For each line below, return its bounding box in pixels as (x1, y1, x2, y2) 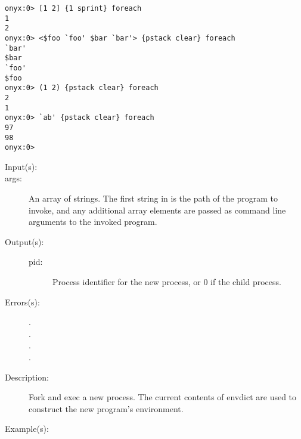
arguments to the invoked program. (29, 215, 157, 228)
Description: (5, 370, 49, 383)
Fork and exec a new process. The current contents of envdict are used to (29, 391, 297, 403)
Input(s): (5, 160, 38, 172)
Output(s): (5, 235, 44, 248)
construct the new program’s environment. (29, 402, 184, 415)
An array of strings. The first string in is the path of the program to (29, 192, 278, 205)
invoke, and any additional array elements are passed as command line (29, 203, 286, 216)
